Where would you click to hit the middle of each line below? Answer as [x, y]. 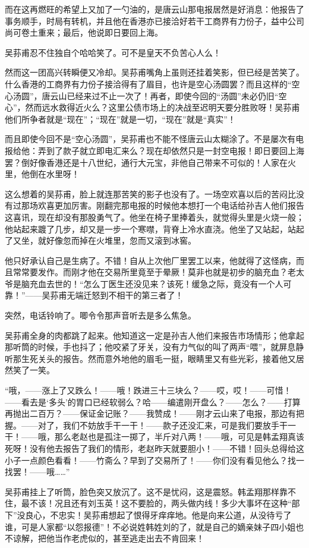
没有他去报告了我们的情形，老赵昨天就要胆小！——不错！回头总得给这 [167, 448]
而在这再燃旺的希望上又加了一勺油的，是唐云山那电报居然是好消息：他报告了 [154, 9]
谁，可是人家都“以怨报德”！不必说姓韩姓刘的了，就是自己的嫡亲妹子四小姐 [150, 526]
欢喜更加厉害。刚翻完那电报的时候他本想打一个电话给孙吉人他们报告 [171, 205]
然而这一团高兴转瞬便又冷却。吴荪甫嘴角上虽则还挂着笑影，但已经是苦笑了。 [154, 72]
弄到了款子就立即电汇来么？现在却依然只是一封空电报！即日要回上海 [171, 150]
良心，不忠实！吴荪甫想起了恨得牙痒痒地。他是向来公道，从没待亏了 [158, 514]
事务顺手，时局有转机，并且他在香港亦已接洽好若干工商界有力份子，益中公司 [154, 21]
